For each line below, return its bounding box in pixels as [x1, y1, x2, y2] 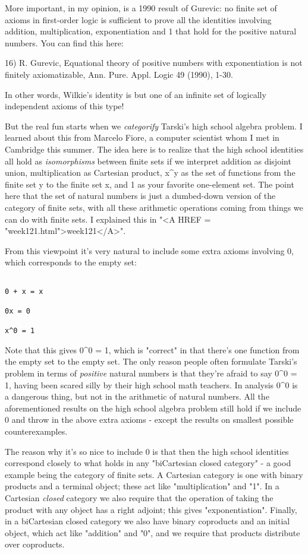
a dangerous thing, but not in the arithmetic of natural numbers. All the [5, 390, 269, 403]
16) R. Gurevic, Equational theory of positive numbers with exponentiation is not [5, 56, 303, 69]
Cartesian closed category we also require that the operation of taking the [5, 491, 274, 504]
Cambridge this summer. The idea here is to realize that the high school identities [5, 143, 304, 155]
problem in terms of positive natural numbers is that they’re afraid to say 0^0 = [5, 367, 297, 379]
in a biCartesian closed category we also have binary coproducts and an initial [5, 515, 290, 527]
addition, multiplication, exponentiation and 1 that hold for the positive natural [5, 25, 297, 37]
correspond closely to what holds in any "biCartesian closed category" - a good [5, 457, 291, 469]
